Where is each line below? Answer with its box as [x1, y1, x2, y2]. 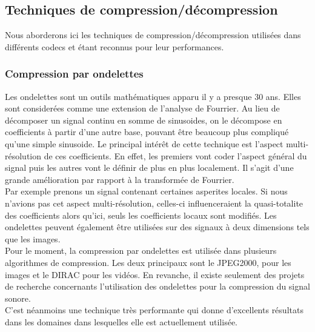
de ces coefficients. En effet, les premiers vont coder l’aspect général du [44, 149, 307, 162]
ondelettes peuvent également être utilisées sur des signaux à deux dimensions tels [5, 221, 310, 233]
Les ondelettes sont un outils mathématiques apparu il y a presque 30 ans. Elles [5, 90, 301, 102]
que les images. [5, 232, 61, 245]
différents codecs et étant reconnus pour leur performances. [5, 40, 224, 53]
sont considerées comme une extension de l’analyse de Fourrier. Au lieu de [5, 102, 280, 115]
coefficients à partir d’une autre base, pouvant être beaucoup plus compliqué [5, 125, 289, 138]
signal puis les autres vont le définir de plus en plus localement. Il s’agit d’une [5, 161, 294, 174]
